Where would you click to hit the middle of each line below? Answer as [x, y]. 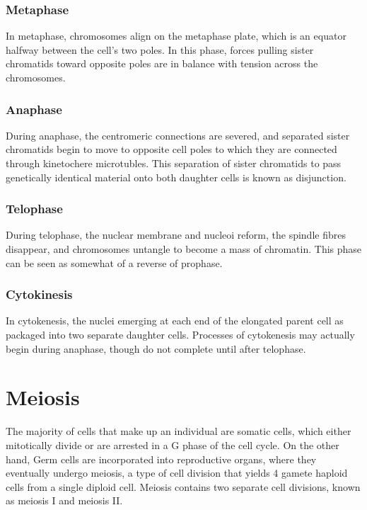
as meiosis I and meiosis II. [64, 500]
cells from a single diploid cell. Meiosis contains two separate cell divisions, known [183, 486]
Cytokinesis [39, 294]
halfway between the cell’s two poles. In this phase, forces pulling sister [160, 49]
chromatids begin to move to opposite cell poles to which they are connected [171, 149]
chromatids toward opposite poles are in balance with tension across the [162, 63]
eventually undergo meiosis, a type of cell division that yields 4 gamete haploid [177, 473]
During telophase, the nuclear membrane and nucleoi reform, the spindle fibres [176, 235]
